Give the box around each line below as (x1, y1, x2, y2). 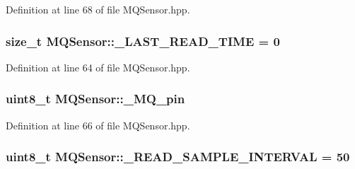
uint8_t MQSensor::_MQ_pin (6, 90, 185, 107)
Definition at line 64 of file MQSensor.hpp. (6, 59, 190, 74)
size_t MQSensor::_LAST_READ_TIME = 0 (6, 32, 280, 49)
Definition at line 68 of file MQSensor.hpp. (6, 2, 190, 16)
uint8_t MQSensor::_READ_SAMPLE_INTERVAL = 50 (6, 148, 350, 165)
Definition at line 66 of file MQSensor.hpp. (6, 117, 190, 132)
